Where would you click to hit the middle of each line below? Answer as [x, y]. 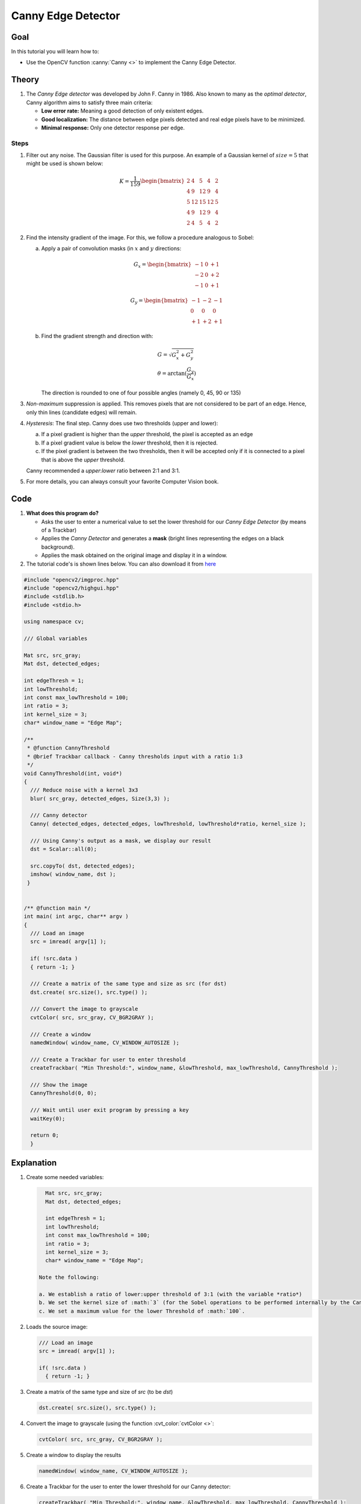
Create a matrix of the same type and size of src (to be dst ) [100, 1392]
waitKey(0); [48, 1118]
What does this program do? [63, 513]
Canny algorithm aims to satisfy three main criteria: [89, 102]
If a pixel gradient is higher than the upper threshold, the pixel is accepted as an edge [147, 434]
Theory [25, 80]
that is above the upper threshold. [83, 460]
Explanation [34, 1163]
